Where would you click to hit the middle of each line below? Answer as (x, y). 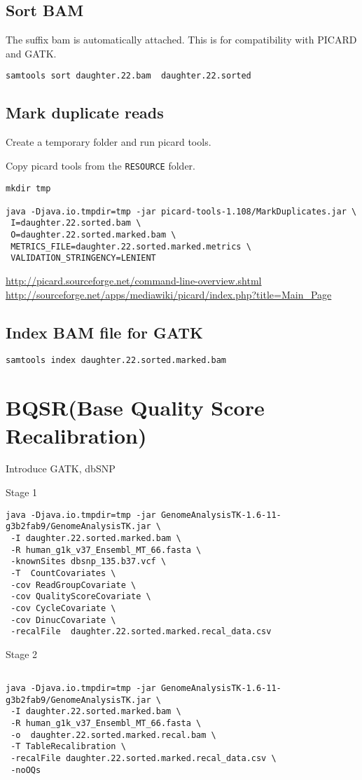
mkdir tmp (28, 188)
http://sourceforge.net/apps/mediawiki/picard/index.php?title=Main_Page (169, 294)
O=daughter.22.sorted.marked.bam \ (93, 235)
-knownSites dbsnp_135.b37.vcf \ (89, 562)
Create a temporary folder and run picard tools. (109, 142)
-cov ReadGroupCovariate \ (74, 585)
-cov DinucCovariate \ (63, 620)
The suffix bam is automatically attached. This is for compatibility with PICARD (181, 40)
